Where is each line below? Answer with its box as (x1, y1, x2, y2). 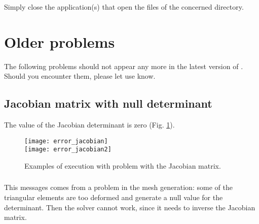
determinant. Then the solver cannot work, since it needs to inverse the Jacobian (4, 202, 255, 212)
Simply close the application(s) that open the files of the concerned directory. (4, 1, 244, 12)
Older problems (4, 31, 115, 52)
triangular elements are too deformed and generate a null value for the (4, 192, 223, 203)
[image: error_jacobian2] (24, 146, 112, 153)
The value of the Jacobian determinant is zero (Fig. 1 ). (4, 119, 175, 130)
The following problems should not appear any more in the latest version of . (4, 60, 243, 71)
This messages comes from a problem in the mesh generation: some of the (4, 182, 233, 193)
